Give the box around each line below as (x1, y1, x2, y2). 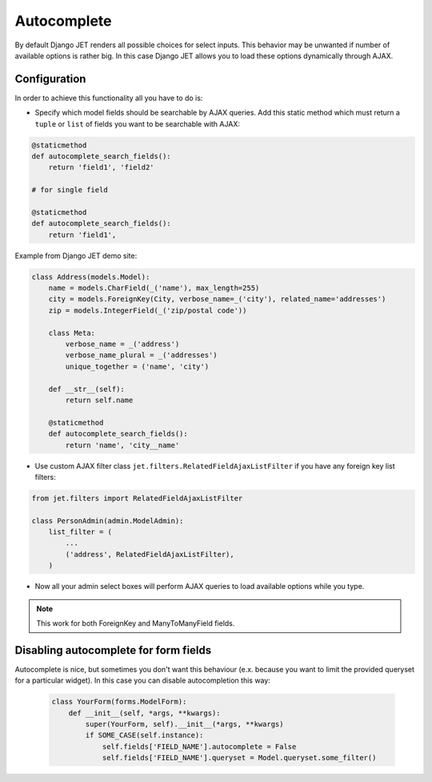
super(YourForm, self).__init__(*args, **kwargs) (85, 720, 284, 729)
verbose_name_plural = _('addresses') (65, 351, 218, 360)
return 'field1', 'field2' (48, 163, 155, 172)
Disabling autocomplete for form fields (14, 643, 212, 657)
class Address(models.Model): (31, 272, 150, 281)
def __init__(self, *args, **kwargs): (68, 708, 221, 717)
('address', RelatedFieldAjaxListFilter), (65, 550, 235, 558)
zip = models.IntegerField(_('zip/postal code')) (48, 305, 247, 315)
